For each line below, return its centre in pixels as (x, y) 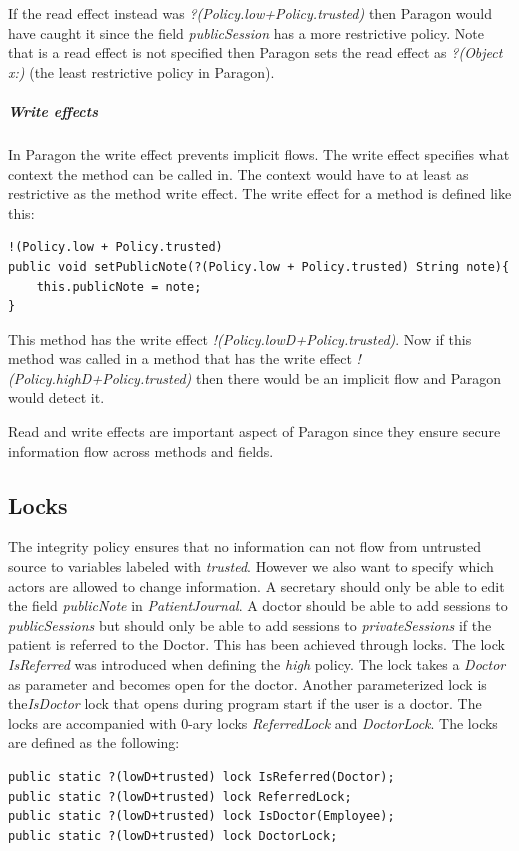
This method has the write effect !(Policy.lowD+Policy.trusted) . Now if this (240, 338)
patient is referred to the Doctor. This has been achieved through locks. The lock (256, 644)
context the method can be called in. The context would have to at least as (238, 173)
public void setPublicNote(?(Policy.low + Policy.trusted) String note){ (259, 266)
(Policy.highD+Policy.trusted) (100, 377)
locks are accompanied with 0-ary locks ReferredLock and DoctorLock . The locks (253, 722)
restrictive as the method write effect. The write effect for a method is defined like (260, 193)
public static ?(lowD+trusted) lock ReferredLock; (180, 796)
